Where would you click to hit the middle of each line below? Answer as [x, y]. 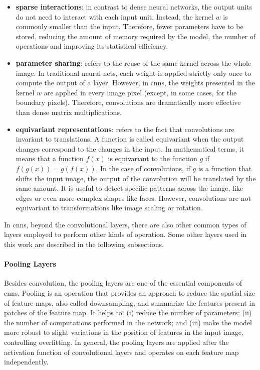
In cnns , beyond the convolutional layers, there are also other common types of [125, 224]
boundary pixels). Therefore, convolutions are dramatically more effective [128, 102]
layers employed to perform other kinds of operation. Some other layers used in [125, 234]
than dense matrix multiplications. [69, 112]
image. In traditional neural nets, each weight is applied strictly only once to [134, 73]
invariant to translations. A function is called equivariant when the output [130, 139]
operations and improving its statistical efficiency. [92, 46]
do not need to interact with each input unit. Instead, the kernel [114, 16]
